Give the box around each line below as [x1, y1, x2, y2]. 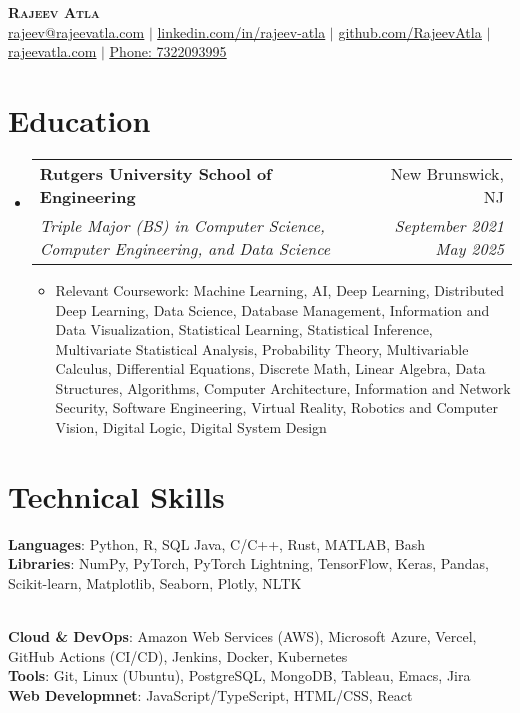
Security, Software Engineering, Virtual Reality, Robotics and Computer [55, 397, 498, 418]
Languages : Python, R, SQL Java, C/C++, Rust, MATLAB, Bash [8, 533, 426, 554]
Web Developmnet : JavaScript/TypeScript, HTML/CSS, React [8, 684, 413, 705]
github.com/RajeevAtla [338, 21, 482, 42]
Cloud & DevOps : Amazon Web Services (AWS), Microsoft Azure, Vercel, [8, 626, 477, 647]
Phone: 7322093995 [109, 41, 227, 62]
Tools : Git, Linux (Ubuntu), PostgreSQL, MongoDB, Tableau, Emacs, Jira [8, 665, 471, 686]
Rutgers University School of [39, 161, 272, 185]
